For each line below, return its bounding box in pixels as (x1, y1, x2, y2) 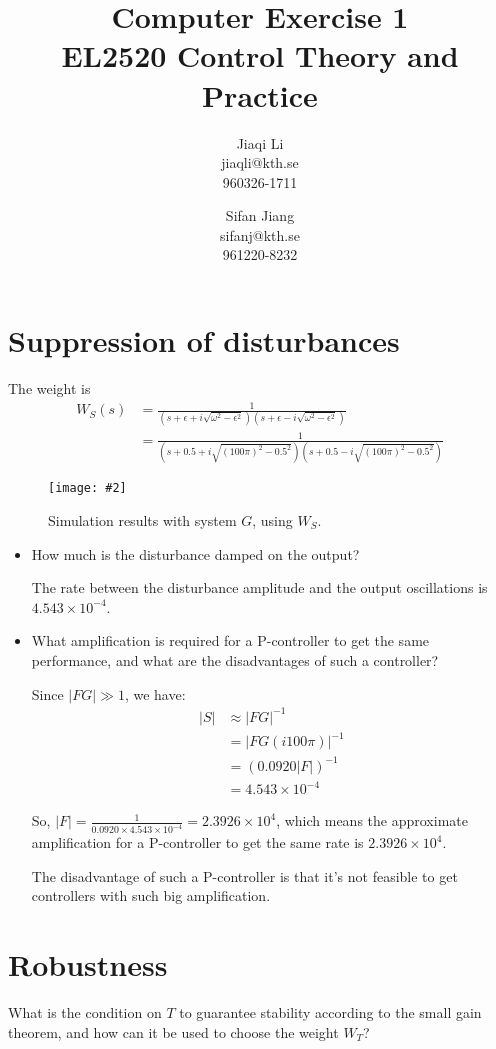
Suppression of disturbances (8, 320, 400, 361)
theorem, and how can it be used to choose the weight (8, 1021, 339, 1042)
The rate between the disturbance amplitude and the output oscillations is (31, 577, 488, 598)
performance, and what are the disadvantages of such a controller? (31, 649, 439, 670)
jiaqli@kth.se (221, 152, 299, 173)
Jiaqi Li (236, 132, 284, 153)
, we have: (124, 683, 186, 704)
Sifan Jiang (225, 205, 295, 226)
